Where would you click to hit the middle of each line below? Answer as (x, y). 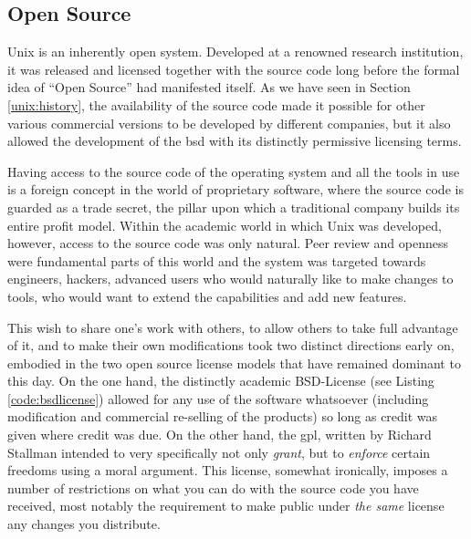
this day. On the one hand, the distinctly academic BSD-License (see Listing (221, 381)
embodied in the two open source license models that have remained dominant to (234, 363)
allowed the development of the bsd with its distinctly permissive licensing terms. (235, 141)
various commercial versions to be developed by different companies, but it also (229, 123)
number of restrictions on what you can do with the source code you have (213, 487)
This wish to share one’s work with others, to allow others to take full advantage (233, 327)
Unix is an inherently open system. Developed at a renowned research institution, (235, 52)
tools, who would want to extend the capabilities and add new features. (207, 296)
